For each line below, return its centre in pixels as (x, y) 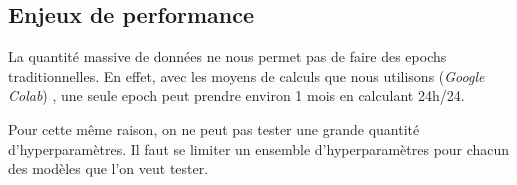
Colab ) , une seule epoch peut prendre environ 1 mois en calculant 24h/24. (236, 95)
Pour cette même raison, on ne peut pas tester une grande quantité (214, 128)
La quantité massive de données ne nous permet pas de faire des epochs (227, 56)
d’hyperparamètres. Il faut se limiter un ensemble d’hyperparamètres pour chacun (259, 148)
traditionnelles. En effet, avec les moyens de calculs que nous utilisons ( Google (246, 75)
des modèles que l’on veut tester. (108, 168)
